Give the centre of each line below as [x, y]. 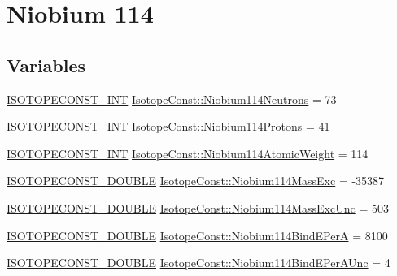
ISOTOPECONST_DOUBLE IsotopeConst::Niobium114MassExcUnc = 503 [198, 207]
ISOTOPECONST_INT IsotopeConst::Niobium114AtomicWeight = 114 [188, 153]
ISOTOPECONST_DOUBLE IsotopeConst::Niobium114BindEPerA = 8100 [197, 235]
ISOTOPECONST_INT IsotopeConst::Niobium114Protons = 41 [168, 126]
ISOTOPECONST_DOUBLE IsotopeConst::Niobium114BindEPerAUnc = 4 [198, 263]
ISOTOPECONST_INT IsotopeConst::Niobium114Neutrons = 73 [172, 99]
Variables [46, 65]
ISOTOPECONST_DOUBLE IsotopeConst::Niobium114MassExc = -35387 [196, 181]
